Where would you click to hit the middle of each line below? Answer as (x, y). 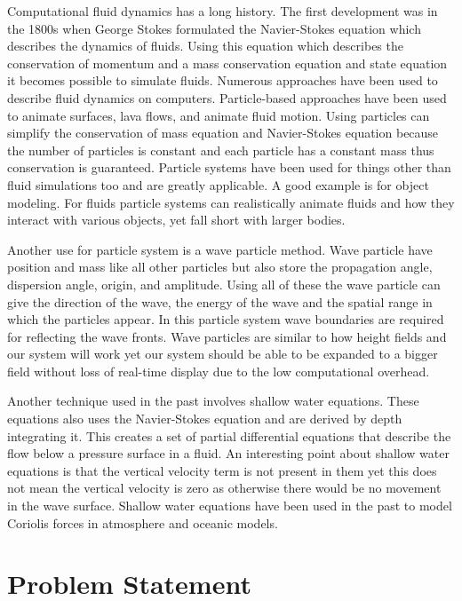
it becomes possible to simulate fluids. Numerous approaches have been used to (223, 80)
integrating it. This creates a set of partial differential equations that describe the (229, 435)
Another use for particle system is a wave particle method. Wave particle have (220, 249)
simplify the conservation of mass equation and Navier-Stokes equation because (223, 133)
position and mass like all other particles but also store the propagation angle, (220, 267)
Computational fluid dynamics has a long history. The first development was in (223, 11)
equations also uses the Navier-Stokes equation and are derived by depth (205, 419)
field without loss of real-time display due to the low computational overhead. (219, 371)
